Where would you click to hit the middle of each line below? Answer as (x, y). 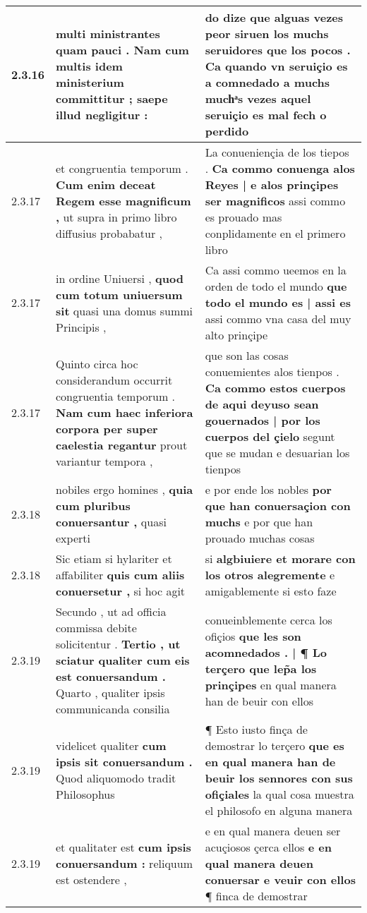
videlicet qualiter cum (111, 745)
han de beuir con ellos (259, 701)
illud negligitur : (102, 115)
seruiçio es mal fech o (266, 115)
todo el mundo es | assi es (278, 302)
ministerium (90, 82)
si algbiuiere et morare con (280, 558)
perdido (227, 131)
